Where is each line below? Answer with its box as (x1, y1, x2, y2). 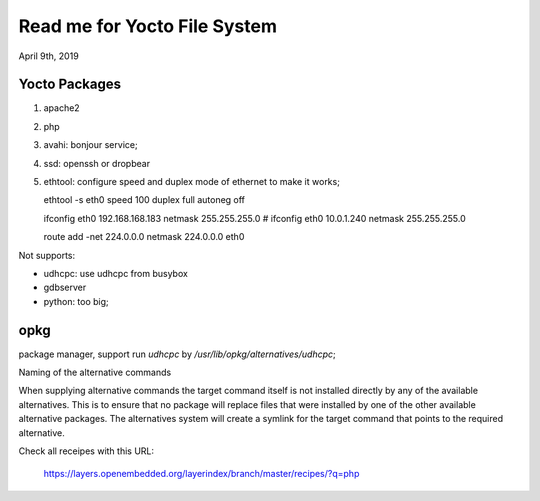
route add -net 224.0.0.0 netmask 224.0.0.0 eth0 (43, 231, 245, 243)
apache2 (43, 102, 80, 114)
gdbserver (43, 281, 87, 294)
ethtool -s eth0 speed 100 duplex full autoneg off (43, 194, 245, 206)
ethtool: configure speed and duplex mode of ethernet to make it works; (43, 176, 340, 188)
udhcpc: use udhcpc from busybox (43, 267, 189, 279)
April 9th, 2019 (18, 50, 79, 62)
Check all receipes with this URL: (18, 445, 155, 457)
